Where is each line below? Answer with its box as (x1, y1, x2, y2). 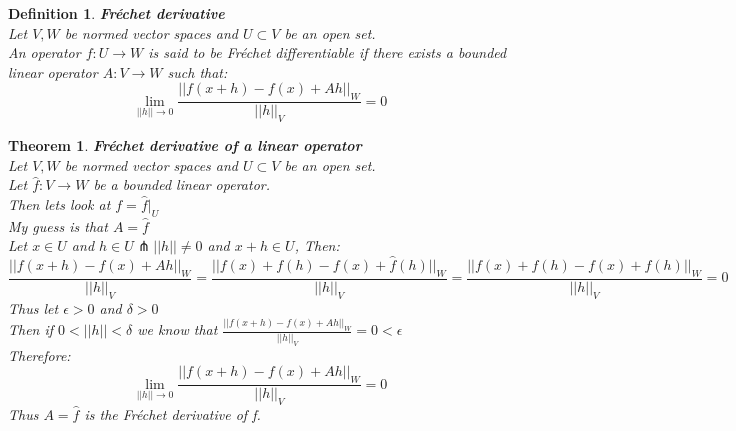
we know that (137, 319, 218, 340)
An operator (8, 42, 81, 63)
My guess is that (8, 215, 108, 236)
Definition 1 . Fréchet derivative (8, 3, 225, 23)
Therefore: (8, 344, 71, 365)
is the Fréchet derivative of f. (84, 403, 261, 424)
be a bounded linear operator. (93, 174, 271, 195)
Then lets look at (8, 193, 111, 214)
